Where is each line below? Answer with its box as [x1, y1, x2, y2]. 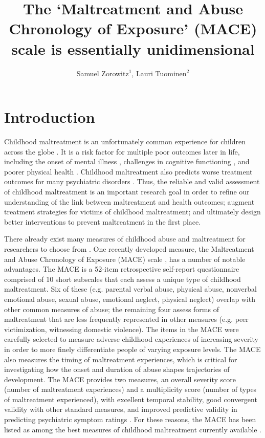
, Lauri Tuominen [131, 68, 187, 78]
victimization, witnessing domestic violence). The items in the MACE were [4, 323, 239, 334]
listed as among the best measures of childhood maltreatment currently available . [4, 424, 261, 434]
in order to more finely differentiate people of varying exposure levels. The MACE [4, 343, 261, 354]
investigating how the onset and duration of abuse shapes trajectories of [4, 364, 230, 375]
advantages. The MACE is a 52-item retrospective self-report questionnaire [4, 264, 239, 274]
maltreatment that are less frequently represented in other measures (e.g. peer [4, 314, 249, 324]
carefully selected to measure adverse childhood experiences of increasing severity [4, 334, 258, 344]
